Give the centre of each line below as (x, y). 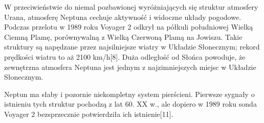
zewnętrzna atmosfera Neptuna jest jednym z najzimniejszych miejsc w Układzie (130, 67)
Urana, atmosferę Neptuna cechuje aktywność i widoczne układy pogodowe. (123, 17)
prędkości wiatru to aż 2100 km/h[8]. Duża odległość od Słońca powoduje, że (125, 56)
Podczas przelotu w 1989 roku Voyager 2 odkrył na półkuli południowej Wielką (129, 27)
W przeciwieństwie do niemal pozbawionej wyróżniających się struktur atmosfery (131, 7)
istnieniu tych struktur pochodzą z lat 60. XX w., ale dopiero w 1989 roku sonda (130, 104)
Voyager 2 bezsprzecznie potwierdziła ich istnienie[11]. (89, 114)
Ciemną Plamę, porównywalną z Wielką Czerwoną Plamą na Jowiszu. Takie (123, 36)
